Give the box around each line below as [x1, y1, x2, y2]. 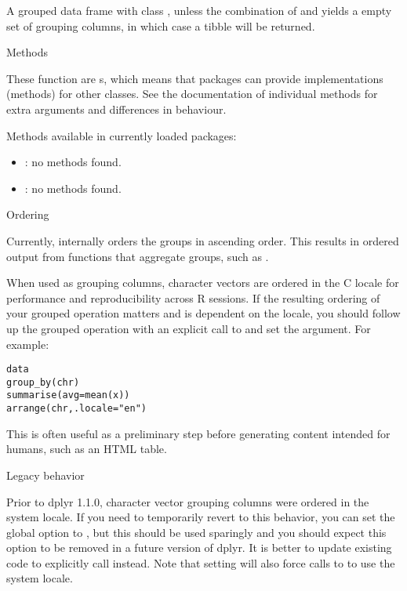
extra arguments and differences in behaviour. [6, 100, 227, 117]
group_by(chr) [6, 376, 80, 388]
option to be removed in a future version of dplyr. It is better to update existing [6, 539, 392, 556]
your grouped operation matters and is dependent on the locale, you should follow [6, 305, 401, 321]
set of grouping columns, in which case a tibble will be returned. [6, 17, 315, 34]
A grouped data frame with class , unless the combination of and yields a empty [6, 2, 392, 18]
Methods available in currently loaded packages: [6, 127, 237, 143]
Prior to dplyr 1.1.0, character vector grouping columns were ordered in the [6, 493, 369, 509]
